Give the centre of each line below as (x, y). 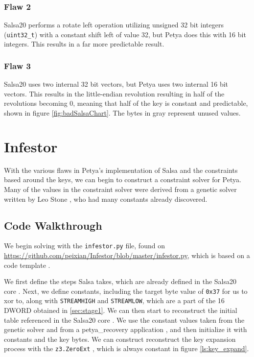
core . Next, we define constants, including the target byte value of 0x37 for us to (126, 291)
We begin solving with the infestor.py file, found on (84, 246)
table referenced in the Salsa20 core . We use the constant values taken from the (124, 320)
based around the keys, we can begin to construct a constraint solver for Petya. (123, 179)
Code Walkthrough (53, 225)
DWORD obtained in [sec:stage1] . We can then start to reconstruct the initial (121, 310)
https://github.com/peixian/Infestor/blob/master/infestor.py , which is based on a (127, 255)
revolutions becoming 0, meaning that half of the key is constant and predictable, (126, 103)
